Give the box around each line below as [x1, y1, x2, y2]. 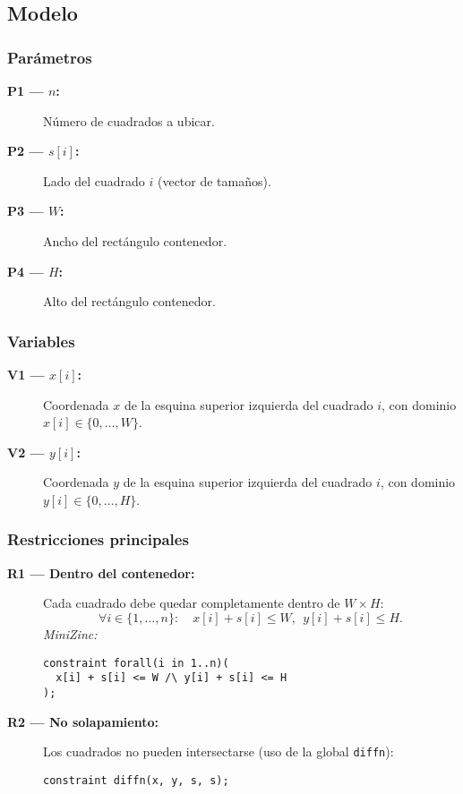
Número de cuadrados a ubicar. [43, 111, 215, 130]
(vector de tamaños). [157, 171, 271, 190]
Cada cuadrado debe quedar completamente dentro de [43, 593, 340, 612]
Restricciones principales [7, 528, 189, 551]
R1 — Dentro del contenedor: [7, 563, 195, 582]
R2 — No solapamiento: [7, 712, 159, 730]
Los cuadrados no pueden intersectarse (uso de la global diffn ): [43, 742, 394, 761]
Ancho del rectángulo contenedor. [43, 231, 227, 250]
